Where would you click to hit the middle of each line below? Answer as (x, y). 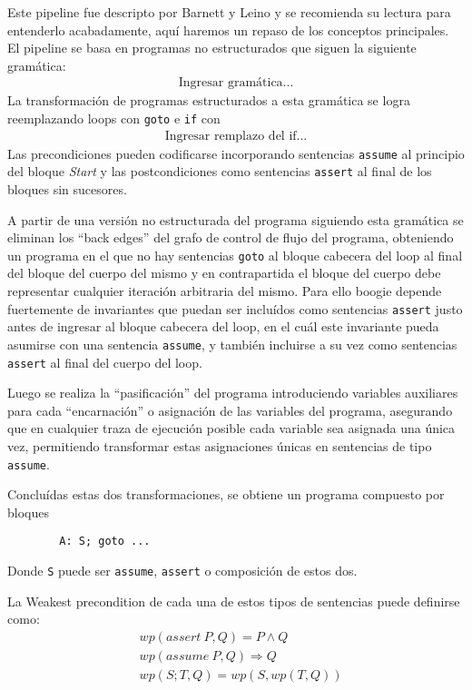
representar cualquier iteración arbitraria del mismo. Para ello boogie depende (225, 291)
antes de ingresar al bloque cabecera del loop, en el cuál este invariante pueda (223, 326)
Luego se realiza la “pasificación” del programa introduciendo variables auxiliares (233, 393)
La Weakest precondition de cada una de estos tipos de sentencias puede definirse (234, 601)
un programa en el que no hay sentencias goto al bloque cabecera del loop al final (235, 255)
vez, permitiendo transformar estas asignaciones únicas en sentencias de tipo (220, 445)
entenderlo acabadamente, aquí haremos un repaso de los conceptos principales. (228, 30)
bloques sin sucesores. (67, 189)
